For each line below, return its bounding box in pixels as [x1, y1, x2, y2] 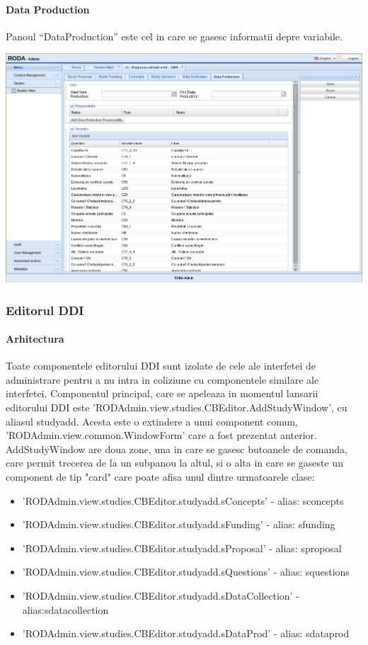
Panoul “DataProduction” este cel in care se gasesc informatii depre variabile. [6, 28, 343, 43]
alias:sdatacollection [22, 602, 109, 617]
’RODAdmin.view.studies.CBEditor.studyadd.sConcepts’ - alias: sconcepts [22, 493, 344, 508]
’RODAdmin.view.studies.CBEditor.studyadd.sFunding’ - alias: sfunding [22, 517, 335, 532]
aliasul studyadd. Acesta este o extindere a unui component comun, [6, 413, 298, 428]
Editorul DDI [6, 301, 84, 319]
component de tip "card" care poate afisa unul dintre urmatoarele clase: [6, 469, 315, 484]
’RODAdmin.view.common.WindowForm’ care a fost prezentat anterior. [6, 428, 317, 443]
